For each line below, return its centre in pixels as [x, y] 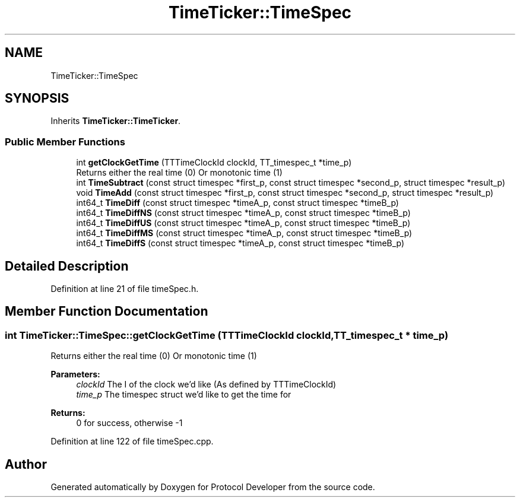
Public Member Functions [65, 142]
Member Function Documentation [107, 312]
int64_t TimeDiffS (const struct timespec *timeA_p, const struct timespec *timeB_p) [240, 243]
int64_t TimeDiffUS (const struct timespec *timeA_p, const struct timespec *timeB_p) [243, 223]
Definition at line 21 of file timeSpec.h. [125, 289]
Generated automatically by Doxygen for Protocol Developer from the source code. [213, 487]
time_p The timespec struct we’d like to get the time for [184, 395]
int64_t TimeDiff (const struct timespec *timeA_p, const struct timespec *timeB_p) [237, 203]
